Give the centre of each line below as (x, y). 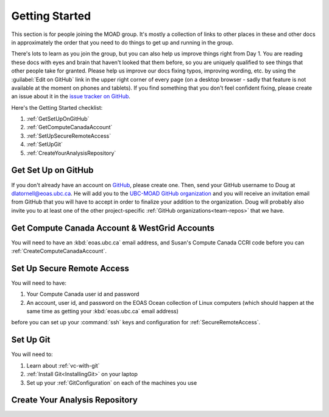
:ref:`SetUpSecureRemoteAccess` (69, 136)
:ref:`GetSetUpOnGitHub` (58, 119)
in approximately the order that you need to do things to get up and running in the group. (122, 42)
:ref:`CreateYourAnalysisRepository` (71, 153)
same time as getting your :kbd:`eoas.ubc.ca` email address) (103, 312)
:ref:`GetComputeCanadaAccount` (69, 127)
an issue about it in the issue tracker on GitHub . (71, 96)
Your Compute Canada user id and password (83, 294)
